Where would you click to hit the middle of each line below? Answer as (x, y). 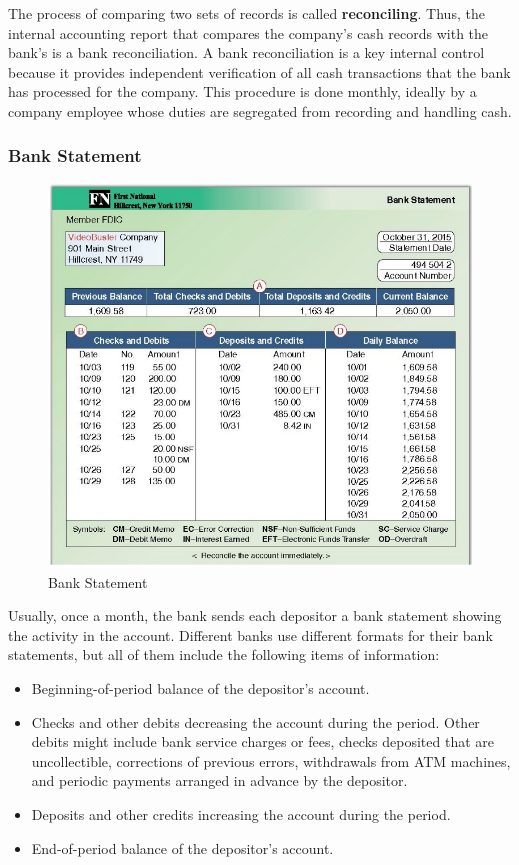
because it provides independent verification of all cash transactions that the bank (259, 71)
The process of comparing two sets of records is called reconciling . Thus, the (246, 13)
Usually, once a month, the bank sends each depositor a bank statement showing (255, 615)
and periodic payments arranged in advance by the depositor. (219, 780)
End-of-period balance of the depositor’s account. (182, 847)
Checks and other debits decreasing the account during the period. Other (255, 721)
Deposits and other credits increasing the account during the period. (241, 814)
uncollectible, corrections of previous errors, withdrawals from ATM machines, (271, 760)
